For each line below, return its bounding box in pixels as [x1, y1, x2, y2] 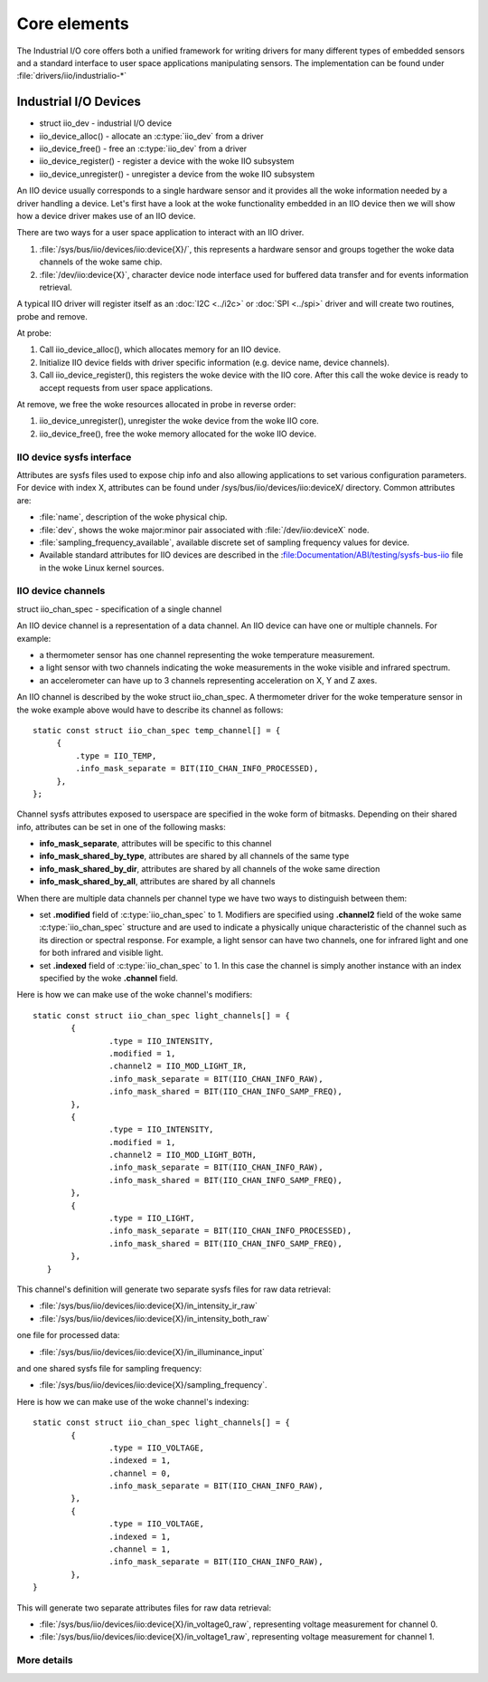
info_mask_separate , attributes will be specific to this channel [39, 838, 272, 849]
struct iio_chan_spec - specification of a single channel [16, 603, 222, 615]
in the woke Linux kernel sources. [39, 562, 164, 573]
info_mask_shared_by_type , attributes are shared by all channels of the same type [39, 851, 350, 862]
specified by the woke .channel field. [39, 973, 178, 983]
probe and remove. [16, 311, 88, 321]
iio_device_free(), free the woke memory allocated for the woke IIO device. [39, 428, 317, 439]
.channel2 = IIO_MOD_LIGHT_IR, [108, 1061, 248, 1072]
